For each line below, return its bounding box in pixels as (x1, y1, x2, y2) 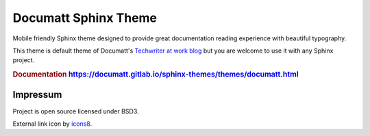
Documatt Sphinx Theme (12, 10, 158, 25)
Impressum (12, 89, 62, 100)
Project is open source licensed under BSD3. (12, 107, 140, 115)
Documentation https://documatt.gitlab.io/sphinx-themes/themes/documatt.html (12, 70, 299, 79)
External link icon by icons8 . (12, 120, 92, 128)
